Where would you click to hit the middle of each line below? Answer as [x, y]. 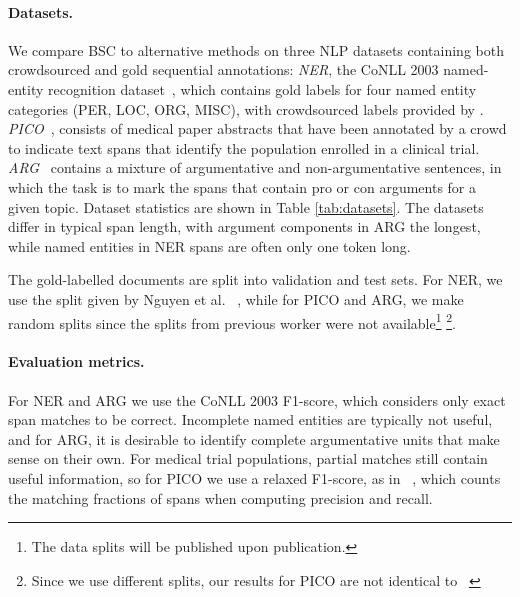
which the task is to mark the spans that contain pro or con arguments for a [242, 186]
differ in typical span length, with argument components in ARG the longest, [244, 226]
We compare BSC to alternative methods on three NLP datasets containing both [256, 49]
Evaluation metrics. [76, 361]
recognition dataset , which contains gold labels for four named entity [262, 88]
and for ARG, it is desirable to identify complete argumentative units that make [254, 438]
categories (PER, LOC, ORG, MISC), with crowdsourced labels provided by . [246, 108]
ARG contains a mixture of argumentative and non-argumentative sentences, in [255, 167]
